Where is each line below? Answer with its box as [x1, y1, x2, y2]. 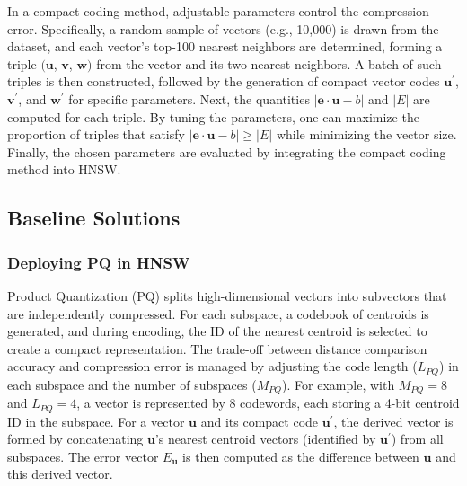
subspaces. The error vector [7, 446, 159, 465]
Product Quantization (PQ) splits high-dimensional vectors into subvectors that [7, 286, 447, 305]
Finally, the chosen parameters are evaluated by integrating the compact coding [7, 142, 446, 161]
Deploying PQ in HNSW [7, 251, 190, 273]
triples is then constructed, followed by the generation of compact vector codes [7, 72, 440, 91]
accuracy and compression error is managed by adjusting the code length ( [7, 357, 418, 376]
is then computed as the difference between [182, 446, 419, 465]
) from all [391, 429, 444, 448]
